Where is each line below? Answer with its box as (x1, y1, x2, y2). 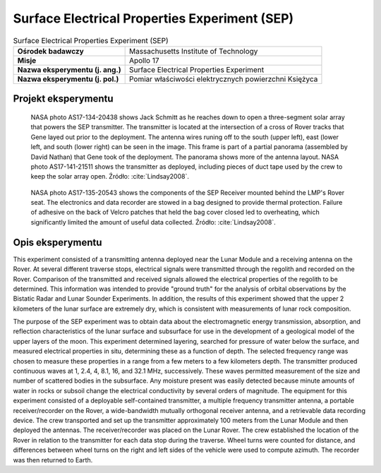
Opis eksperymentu (13, 236, 102, 249)
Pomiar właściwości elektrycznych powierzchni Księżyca (128, 74, 318, 84)
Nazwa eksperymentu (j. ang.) (17, 64, 121, 74)
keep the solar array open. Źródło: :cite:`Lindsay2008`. (30, 172, 190, 181)
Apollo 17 (128, 55, 159, 65)
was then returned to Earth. (13, 455, 93, 464)
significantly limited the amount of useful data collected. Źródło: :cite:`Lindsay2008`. (30, 217, 276, 226)
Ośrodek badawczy (17, 46, 84, 56)
